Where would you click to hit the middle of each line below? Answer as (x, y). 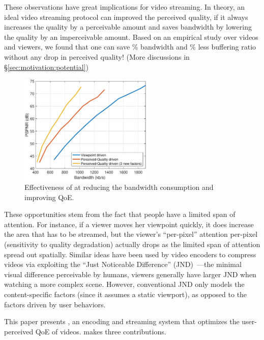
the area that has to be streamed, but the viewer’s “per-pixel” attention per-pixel (131, 234)
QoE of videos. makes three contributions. (101, 331)
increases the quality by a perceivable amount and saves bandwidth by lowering (128, 27)
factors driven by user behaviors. (55, 304)
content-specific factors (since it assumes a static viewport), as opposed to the (126, 294)
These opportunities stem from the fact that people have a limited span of (120, 214)
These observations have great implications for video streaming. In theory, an (125, 7)
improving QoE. (49, 197)
